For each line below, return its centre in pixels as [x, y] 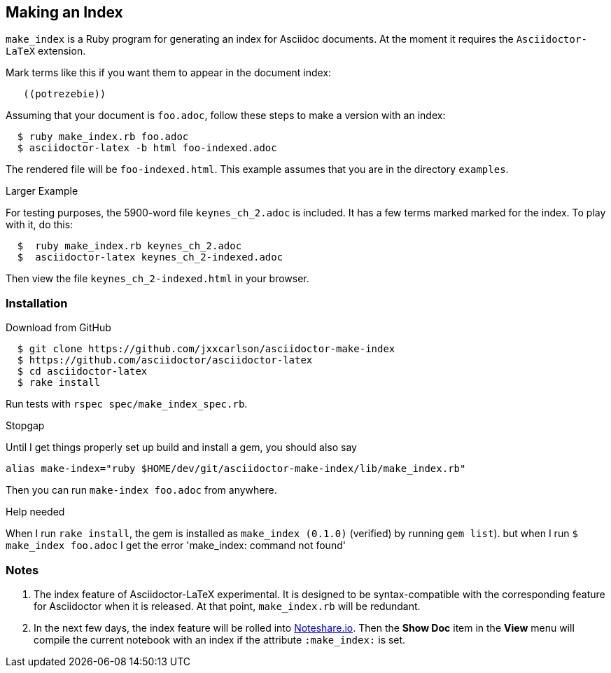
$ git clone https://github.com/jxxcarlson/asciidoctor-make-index [206, 349]
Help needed [35, 512]
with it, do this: [40, 225]
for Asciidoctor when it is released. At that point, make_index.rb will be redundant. [227, 606]
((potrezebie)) [65, 94]
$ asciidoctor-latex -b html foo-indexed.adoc [147, 148]
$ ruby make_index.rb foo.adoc [103, 137]
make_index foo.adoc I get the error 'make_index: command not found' [176, 546]
